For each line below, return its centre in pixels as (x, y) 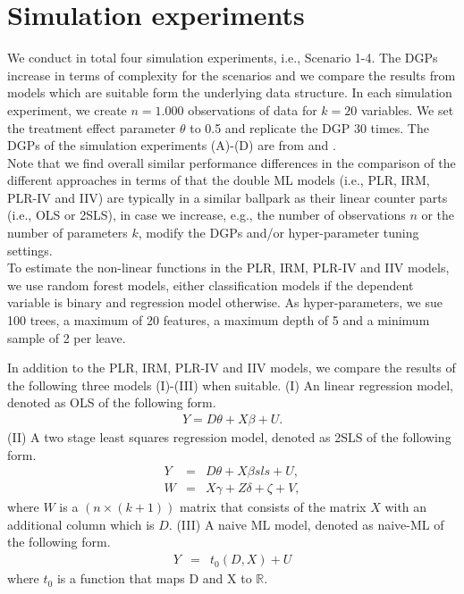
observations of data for (253, 109)
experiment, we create (67, 109)
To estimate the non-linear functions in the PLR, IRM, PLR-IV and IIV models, (228, 268)
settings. (30, 250)
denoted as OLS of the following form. (112, 402)
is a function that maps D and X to (154, 578)
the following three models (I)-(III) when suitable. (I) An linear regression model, (231, 385)
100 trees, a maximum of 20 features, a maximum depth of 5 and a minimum (219, 320)
